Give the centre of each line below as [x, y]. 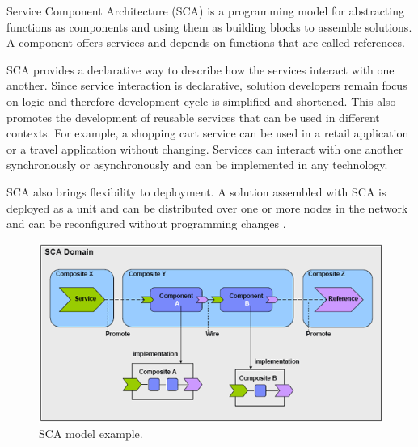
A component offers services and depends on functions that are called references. [206, 42]
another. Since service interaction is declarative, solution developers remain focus [207, 85]
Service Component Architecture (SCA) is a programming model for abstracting [205, 11]
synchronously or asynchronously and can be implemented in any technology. [197, 164]
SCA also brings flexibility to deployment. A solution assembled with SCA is [196, 191]
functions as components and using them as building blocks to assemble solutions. [209, 26]
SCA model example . [91, 434]
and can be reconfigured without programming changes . [146, 223]
